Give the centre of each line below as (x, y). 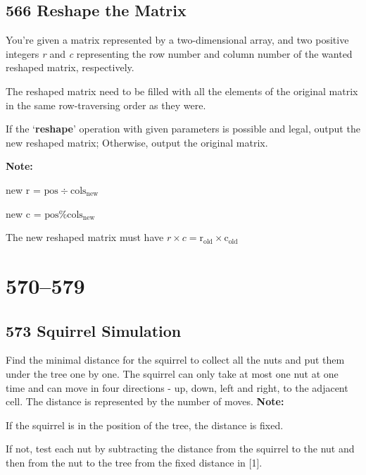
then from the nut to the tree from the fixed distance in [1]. (134, 462)
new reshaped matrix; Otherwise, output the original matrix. (137, 142)
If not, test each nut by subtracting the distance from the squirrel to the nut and (180, 449)
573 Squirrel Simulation (94, 330)
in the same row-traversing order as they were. (106, 105)
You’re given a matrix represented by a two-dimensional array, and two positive (177, 40)
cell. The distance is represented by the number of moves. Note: (145, 401)
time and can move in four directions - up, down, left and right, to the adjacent (177, 387)
